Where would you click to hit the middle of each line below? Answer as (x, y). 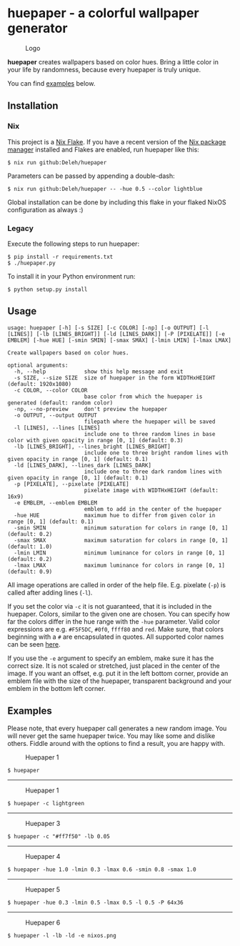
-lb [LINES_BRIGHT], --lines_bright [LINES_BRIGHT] (92, 447)
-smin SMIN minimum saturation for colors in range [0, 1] (121, 528)
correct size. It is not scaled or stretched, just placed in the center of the (114, 665)
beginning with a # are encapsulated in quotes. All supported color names (116, 637)
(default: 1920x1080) (40, 384)
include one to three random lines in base (150, 434)
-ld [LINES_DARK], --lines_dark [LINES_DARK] (83, 465)
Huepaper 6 (43, 922)
